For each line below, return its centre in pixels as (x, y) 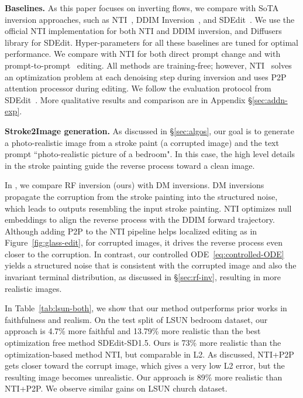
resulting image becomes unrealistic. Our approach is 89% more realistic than (144, 377)
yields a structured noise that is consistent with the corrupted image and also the (151, 265)
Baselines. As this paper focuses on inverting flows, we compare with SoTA (142, 8)
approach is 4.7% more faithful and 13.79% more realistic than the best (133, 331)
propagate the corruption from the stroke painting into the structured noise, (141, 196)
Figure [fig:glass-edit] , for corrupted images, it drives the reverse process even (144, 242)
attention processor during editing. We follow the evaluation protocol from (138, 88)
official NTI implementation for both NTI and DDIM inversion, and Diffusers (143, 31)
